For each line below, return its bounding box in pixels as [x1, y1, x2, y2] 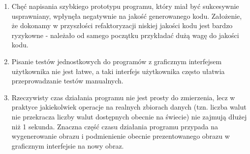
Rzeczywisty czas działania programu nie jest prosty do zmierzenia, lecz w [11, 92, 235, 102]
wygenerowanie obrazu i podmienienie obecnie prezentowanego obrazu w [11, 131, 230, 141]
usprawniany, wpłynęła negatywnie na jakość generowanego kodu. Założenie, [11, 10, 242, 21]
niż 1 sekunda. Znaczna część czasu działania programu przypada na [11, 121, 218, 131]
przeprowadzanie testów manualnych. [11, 76, 124, 86]
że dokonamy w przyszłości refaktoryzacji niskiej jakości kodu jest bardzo [11, 20, 233, 31]
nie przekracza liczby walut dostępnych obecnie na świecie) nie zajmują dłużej [11, 111, 247, 121]
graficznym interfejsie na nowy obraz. [11, 140, 124, 151]
